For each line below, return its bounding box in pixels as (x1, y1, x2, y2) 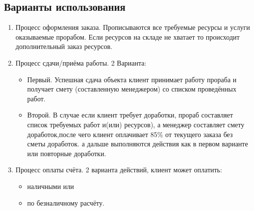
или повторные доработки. (27, 148, 106, 158)
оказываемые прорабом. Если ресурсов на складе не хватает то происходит (15, 31, 240, 42)
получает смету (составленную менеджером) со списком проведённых (27, 84, 237, 94)
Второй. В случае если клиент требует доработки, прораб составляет (27, 110, 233, 120)
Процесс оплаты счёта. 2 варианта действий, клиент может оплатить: (15, 164, 222, 175)
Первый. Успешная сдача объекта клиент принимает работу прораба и (27, 74, 237, 84)
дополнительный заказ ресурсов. (15, 41, 113, 51)
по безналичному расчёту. (27, 197, 104, 208)
